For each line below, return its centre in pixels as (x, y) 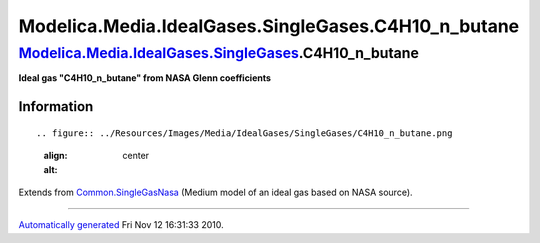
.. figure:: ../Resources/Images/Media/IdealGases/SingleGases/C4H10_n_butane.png (244, 133)
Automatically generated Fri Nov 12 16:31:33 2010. (121, 225)
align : (55, 156)
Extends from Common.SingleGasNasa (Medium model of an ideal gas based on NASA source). (216, 192)
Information (56, 106)
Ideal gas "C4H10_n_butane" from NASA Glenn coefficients (145, 78)
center (136, 156)
